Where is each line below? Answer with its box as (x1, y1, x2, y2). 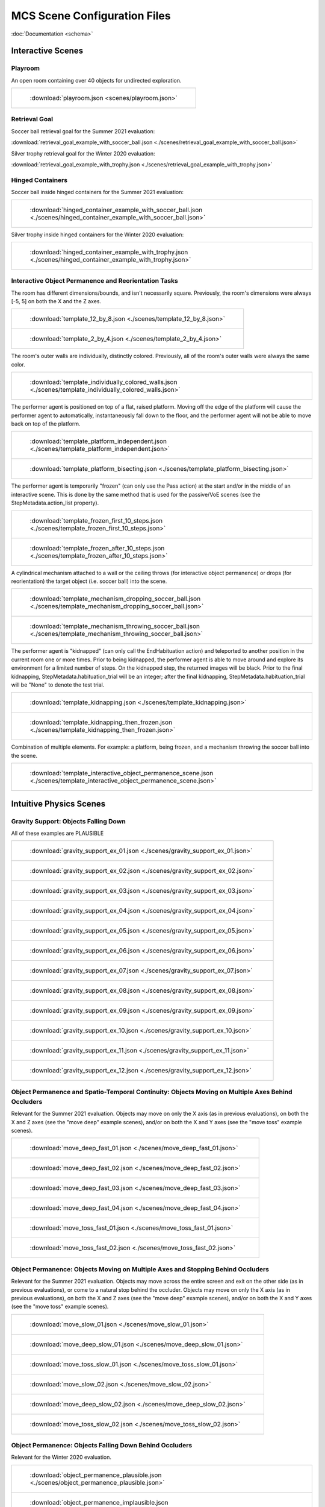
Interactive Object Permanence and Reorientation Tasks (11, 277, 179, 285)
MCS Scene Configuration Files (11, 9, 171, 22)
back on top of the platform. (11, 420, 81, 427)
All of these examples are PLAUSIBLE (11, 829, 104, 837)
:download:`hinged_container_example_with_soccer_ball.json (29, 206, 203, 214)
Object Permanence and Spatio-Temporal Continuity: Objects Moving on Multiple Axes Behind (11, 1087, 292, 1096)
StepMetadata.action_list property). (11, 499, 99, 506)
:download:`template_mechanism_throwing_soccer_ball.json (29, 622, 200, 631)
